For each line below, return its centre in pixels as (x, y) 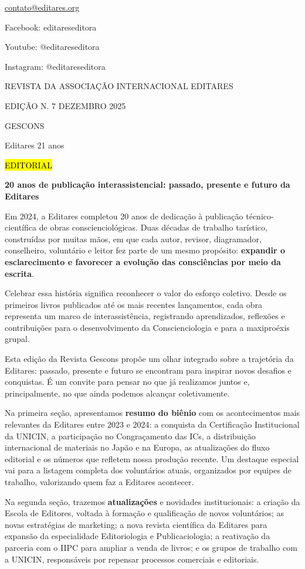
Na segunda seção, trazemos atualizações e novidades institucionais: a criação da (152, 501)
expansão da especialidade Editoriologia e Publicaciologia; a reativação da (138, 536)
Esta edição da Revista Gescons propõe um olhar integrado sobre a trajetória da (149, 359)
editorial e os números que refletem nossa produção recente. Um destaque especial (152, 458)
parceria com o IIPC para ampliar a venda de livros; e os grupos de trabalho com (151, 547)
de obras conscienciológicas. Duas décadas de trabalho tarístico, (153, 227)
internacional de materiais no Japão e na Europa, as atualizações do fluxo (137, 447)
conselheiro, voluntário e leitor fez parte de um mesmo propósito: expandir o (145, 250)
